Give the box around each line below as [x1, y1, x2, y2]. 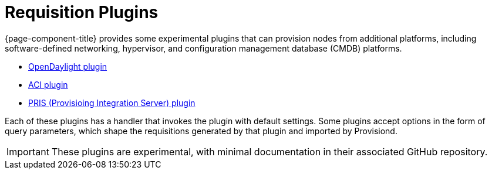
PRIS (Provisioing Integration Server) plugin [28, 97, 196, 108]
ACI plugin [28, 79, 68, 90]
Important [6, 145, 49, 158]
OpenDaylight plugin [28, 61, 107, 71]
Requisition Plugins [5, 2, 159, 22]
